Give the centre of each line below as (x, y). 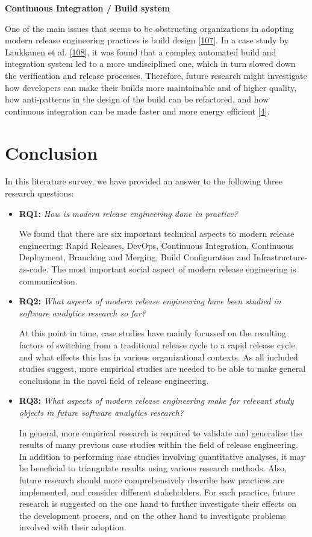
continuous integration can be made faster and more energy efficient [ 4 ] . (137, 111)
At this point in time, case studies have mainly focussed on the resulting (152, 333)
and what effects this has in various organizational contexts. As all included (158, 356)
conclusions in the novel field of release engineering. (114, 380)
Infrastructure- (280, 257)
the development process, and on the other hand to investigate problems (152, 515)
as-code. (34, 269)
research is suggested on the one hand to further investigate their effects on (158, 504)
